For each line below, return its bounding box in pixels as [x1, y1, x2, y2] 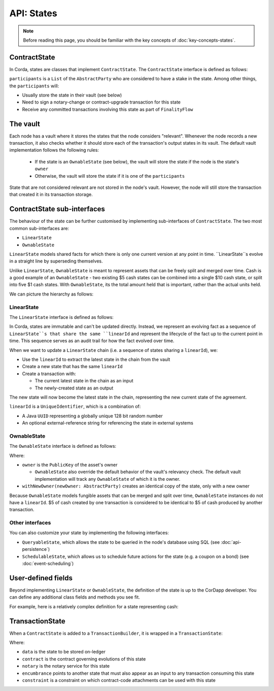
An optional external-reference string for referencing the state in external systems [22, 420, 194, 426]
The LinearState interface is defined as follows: [9, 314, 114, 320]
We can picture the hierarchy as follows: [9, 291, 94, 297]
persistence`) [22, 546, 50, 552]
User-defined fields [9, 574, 73, 582]
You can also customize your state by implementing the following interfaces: [9, 530, 169, 536]
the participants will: [9, 83, 59, 89]
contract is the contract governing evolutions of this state [22, 655, 146, 662]
